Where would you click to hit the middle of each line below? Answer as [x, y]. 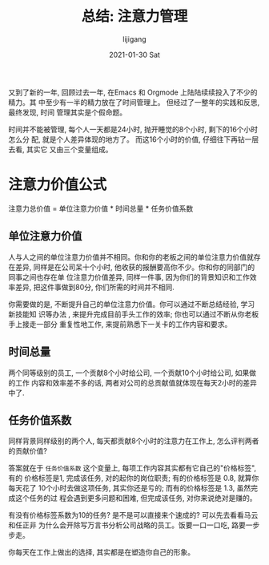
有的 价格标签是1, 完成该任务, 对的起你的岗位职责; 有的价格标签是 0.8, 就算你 [134, 478]
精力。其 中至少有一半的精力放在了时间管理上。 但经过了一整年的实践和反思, [134, 102]
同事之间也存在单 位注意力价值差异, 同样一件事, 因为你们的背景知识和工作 [129, 276]
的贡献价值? [28, 451]
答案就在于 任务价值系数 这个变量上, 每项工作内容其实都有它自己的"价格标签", [132, 468]
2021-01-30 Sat [134, 54]
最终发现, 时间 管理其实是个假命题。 [67, 112]
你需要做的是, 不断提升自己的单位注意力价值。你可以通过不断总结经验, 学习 [131, 304]
